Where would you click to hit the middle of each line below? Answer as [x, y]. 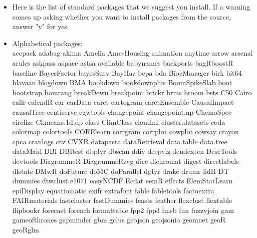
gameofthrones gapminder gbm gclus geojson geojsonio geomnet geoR [119, 220]
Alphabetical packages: [47, 43]
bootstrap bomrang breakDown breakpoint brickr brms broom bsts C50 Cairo [132, 92]
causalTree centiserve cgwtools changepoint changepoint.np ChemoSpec [122, 111]
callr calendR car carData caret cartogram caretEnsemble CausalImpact [123, 102]
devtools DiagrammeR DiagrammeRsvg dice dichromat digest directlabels [125, 161]
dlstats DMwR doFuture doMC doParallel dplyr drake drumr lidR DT [120, 171]
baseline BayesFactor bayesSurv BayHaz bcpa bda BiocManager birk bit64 [127, 72]
